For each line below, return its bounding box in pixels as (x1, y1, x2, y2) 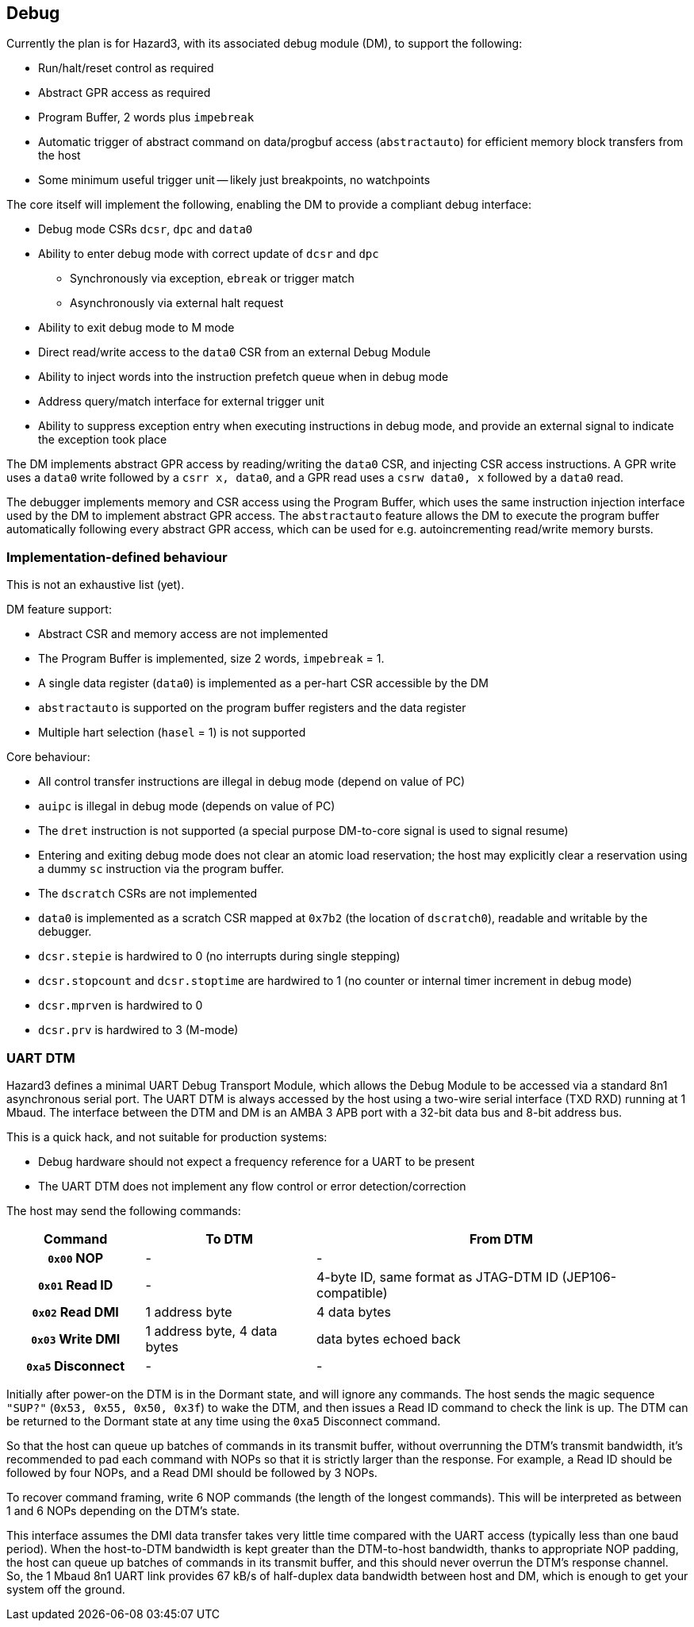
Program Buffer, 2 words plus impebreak (38, 110, 255, 125)
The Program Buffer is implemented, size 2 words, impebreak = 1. (38, 652, 385, 666)
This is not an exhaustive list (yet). (6, 578, 185, 592)
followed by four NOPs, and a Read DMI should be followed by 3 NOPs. (6, 1465, 378, 1479)
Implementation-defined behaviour (6, 548, 228, 565)
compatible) (316, 1284, 388, 1301)
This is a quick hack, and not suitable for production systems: (6, 1129, 328, 1144)
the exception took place (38, 433, 167, 447)
